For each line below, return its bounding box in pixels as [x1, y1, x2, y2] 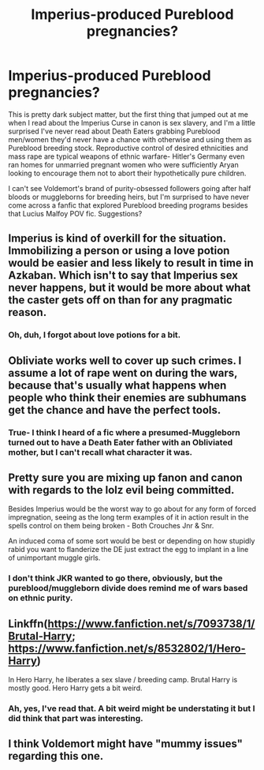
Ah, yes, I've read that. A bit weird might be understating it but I [8, 703, 255, 714]
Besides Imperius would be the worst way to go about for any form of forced [8, 504, 257, 514]
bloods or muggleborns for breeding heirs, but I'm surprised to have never [8, 192, 250, 201]
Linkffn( [8, 617, 49, 630]
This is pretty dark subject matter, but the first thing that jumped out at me [8, 109, 248, 119]
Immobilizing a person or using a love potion [8, 244, 230, 257]
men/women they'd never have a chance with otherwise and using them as [8, 134, 252, 144]
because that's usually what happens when [8, 378, 227, 392]
